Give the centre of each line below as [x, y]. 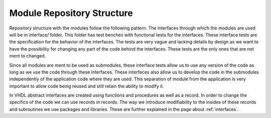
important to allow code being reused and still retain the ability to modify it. [87, 86]
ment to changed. [28, 56]
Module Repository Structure [71, 13]
